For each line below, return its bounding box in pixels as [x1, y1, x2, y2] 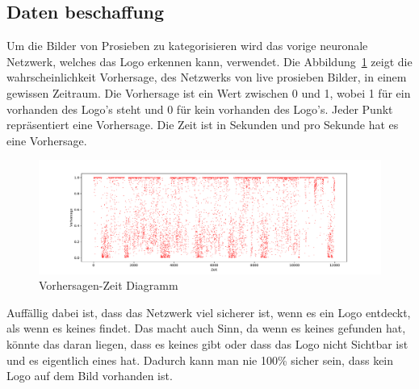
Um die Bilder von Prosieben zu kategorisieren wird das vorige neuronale [6, 37, 368, 54]
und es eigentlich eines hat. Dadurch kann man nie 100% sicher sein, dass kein [6, 351, 394, 368]
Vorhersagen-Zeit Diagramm [39, 277, 178, 294]
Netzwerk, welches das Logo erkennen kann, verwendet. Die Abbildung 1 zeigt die [6, 52, 413, 69]
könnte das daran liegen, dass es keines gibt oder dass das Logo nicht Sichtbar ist [6, 335, 409, 352]
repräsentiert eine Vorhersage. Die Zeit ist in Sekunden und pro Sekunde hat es [6, 116, 399, 133]
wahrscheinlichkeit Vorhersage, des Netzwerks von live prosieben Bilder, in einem [6, 69, 407, 86]
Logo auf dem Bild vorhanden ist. [6, 367, 173, 384]
